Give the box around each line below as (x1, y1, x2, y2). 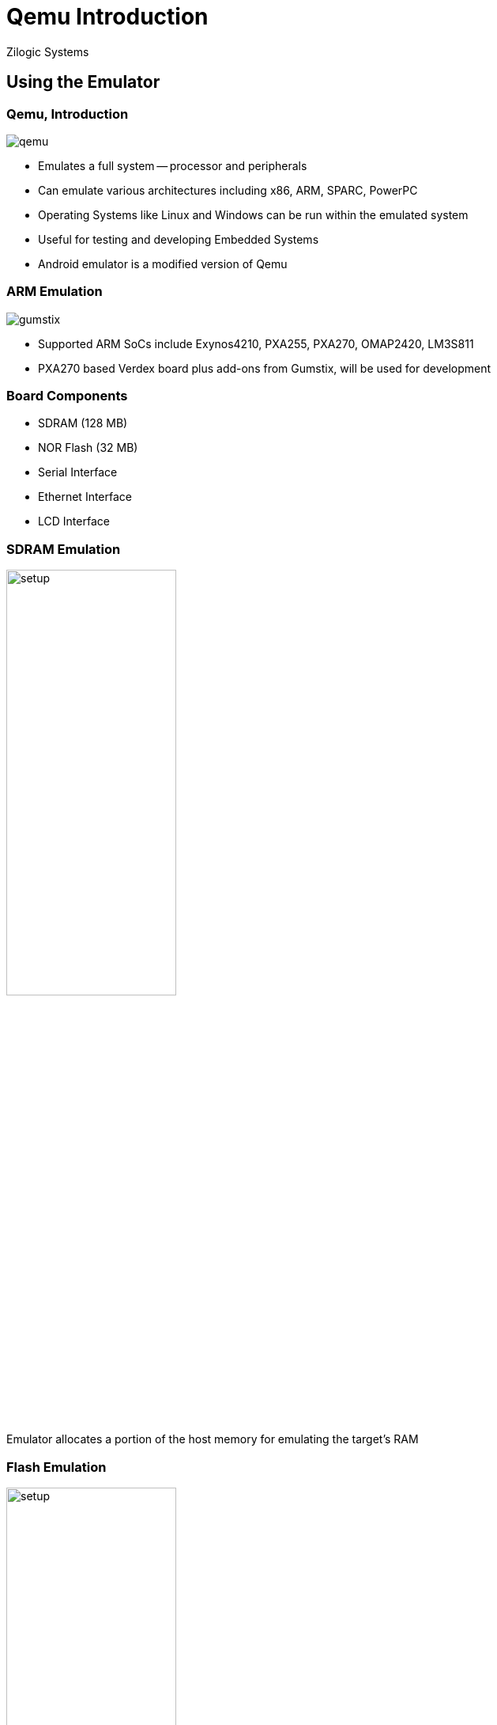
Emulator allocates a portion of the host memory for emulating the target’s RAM (6, 1432, 419, 1446)
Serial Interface (38, 465, 118, 480)
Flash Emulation (6, 1458, 107, 1475)
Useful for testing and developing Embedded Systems (38, 232, 319, 246)
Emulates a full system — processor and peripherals (38, 158, 307, 172)
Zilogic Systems (6, 44, 89, 59)
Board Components (6, 388, 128, 404)
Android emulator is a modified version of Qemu (38, 256, 288, 271)
